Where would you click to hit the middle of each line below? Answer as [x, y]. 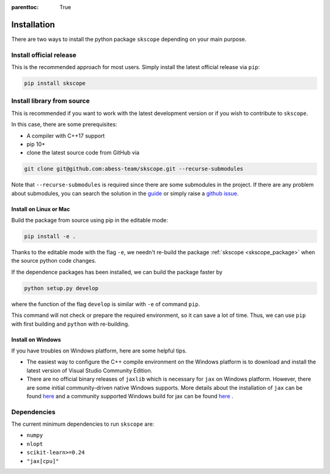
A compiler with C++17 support [66, 136]
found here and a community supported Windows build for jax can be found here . [130, 396]
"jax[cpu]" [43, 461]
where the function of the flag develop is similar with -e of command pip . [106, 304]
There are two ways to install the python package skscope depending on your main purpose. [129, 39]
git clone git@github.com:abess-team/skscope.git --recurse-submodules [134, 169]
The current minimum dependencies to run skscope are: [83, 424]
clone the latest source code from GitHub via [83, 153]
